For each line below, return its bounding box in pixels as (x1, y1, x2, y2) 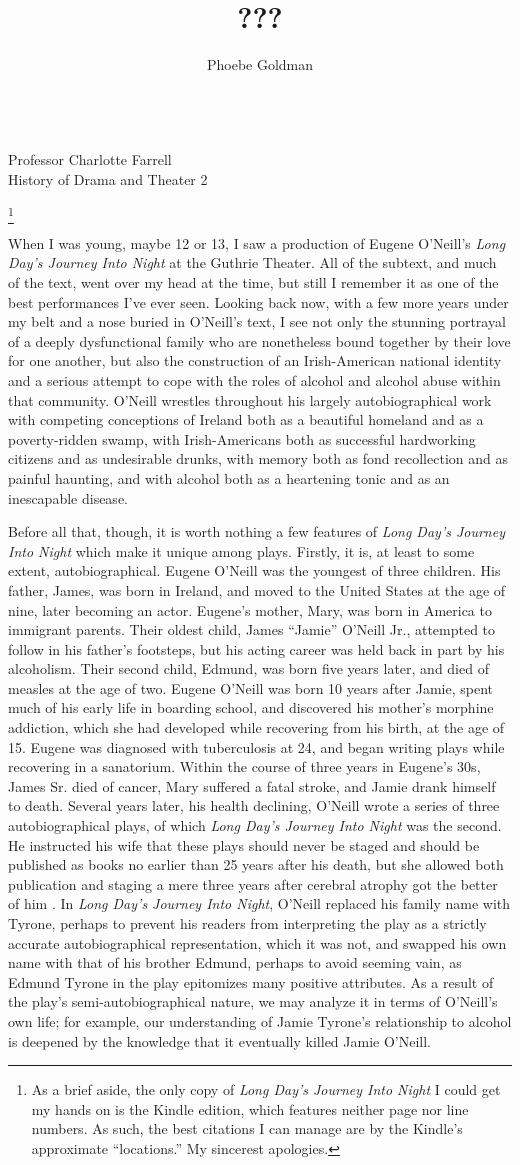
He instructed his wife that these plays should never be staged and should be (8, 834, 480, 855)
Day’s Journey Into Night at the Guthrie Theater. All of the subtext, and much (8, 252, 497, 273)
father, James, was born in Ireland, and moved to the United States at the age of (8, 579, 506, 600)
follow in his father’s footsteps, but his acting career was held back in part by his (8, 638, 505, 659)
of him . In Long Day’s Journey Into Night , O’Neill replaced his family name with (8, 893, 511, 914)
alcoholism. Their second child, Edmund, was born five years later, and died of (8, 658, 489, 679)
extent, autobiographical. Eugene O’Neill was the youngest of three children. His (8, 560, 501, 581)
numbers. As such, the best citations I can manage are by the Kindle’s (31, 1118, 463, 1139)
